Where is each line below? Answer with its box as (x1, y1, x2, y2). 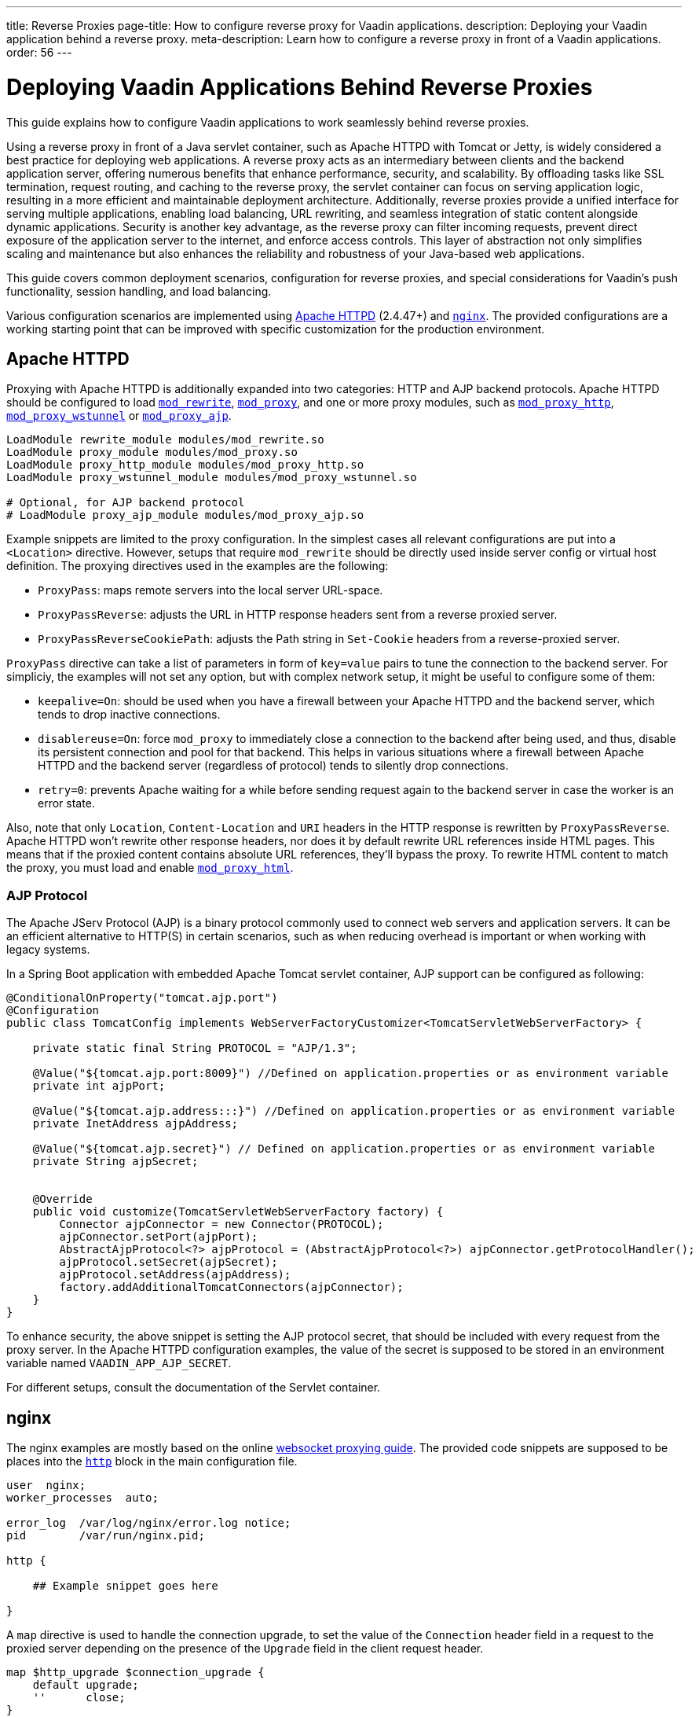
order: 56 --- (6, 46, 72, 59)
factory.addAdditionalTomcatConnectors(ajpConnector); (59, 1281, 404, 1294)
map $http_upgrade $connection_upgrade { (6, 1665, 265, 1678)
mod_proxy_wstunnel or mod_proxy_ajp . (6, 409, 232, 423)
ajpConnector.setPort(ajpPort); (59, 1230, 258, 1244)
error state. (38, 796, 95, 811)
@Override (32, 1193, 93, 1206)
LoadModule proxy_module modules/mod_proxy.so (6, 446, 298, 459)
